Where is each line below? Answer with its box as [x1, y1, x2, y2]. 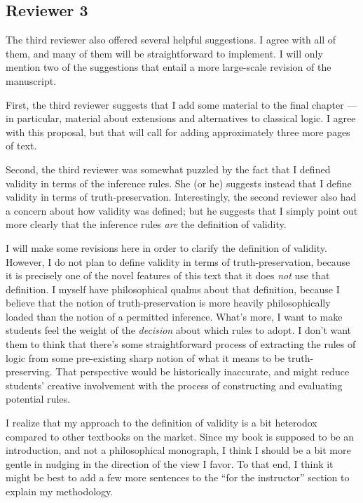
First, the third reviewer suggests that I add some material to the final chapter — [6, 97, 357, 112]
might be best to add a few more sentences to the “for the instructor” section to [6, 470, 350, 485]
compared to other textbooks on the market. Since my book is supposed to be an [6, 429, 355, 443]
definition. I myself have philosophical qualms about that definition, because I [6, 281, 340, 296]
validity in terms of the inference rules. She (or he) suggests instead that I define [6, 175, 352, 190]
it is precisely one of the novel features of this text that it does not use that [6, 268, 330, 283]
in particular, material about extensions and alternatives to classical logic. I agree [6, 111, 356, 126]
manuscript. [6, 73, 57, 88]
